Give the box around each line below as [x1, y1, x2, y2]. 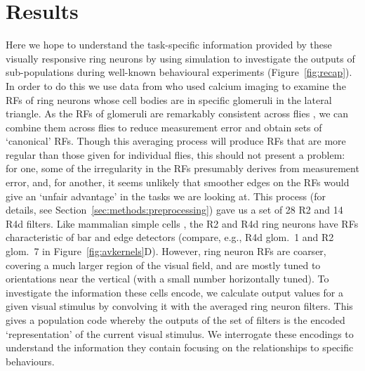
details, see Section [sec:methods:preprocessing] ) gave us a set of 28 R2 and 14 [6, 202, 343, 217]
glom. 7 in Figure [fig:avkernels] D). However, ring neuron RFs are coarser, [6, 244, 326, 259]
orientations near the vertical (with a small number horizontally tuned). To [6, 271, 329, 286]
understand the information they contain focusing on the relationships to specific [6, 340, 354, 355]
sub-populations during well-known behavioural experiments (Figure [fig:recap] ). [6, 65, 352, 79]
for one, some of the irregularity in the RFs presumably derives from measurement [6, 161, 359, 176]
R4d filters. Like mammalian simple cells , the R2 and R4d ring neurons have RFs [6, 216, 359, 230]
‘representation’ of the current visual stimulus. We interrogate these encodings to [6, 326, 354, 341]
